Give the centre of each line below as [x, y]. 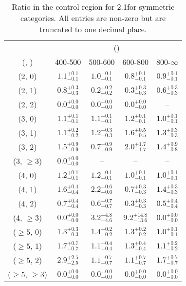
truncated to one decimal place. [93, 29]
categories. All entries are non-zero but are [93, 18]
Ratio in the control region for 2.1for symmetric [93, 7]
